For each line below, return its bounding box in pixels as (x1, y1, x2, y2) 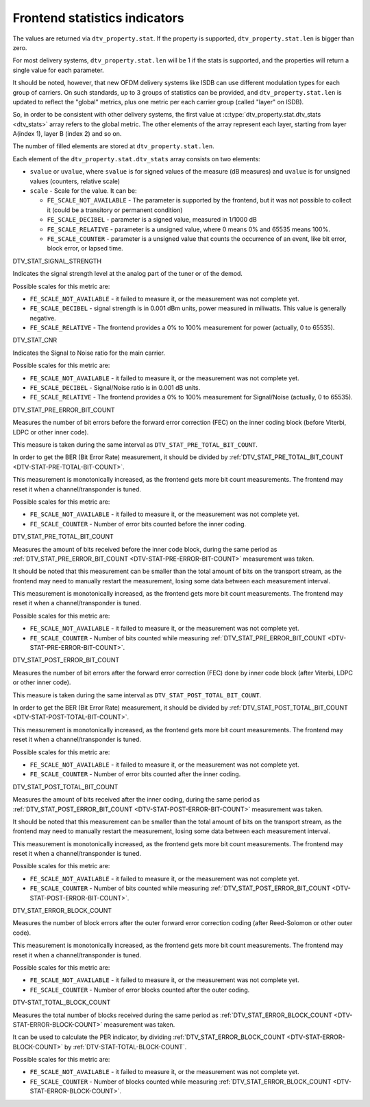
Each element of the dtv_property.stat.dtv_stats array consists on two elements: (12, 154, 260, 163)
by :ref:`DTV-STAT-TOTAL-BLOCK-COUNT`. (64, 1042, 187, 1051)
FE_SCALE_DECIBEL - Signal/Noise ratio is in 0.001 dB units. (29, 384, 201, 392)
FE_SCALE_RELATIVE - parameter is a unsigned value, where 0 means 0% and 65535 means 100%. (47, 225, 330, 233)
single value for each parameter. (12, 66, 104, 74)
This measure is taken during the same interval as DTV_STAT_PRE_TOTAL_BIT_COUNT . (12, 441, 258, 449)
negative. (29, 314, 56, 322)
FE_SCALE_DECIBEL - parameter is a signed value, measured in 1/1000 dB (47, 215, 257, 224)
